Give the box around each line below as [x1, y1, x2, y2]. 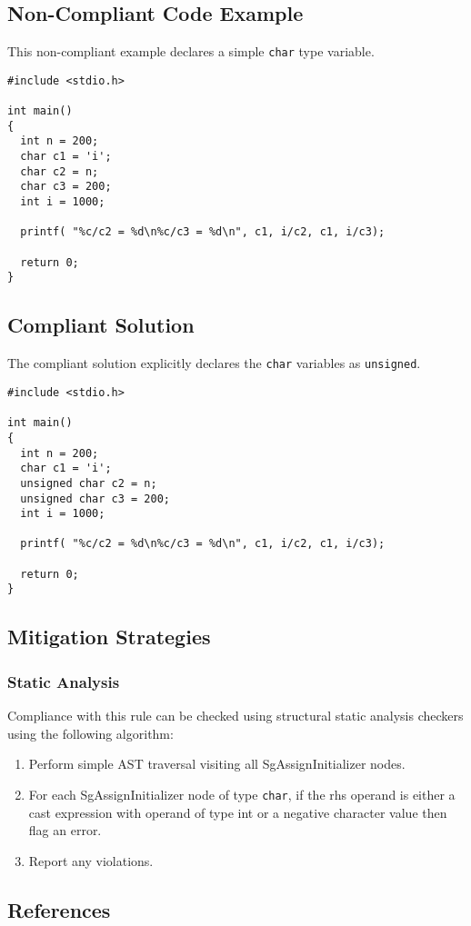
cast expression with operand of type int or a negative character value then [28, 802, 447, 821]
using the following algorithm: [7, 723, 174, 742]
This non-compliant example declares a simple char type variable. [7, 42, 375, 61]
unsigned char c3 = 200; [20, 492, 170, 505]
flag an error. [28, 821, 102, 840]
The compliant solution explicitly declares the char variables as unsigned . [7, 353, 421, 373]
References [7, 895, 111, 923]
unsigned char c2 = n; [20, 476, 157, 490]
